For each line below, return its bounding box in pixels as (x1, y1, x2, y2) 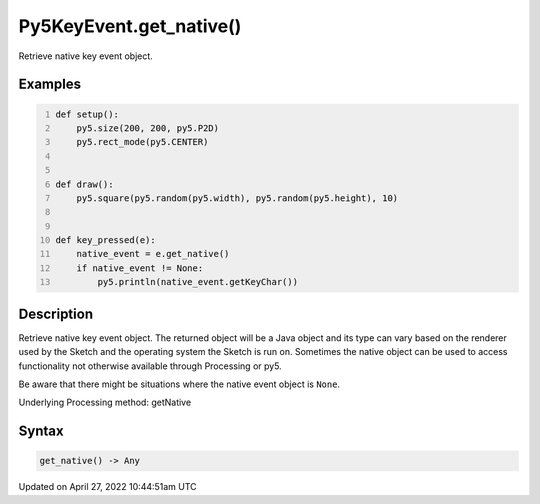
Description (18, 305, 94, 322)
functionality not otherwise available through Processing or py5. (18, 360, 282, 372)
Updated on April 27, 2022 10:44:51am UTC (18, 481, 197, 493)
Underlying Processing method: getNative (18, 396, 192, 409)
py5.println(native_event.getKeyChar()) (97, 276, 299, 288)
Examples (18, 76, 82, 93)
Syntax (18, 423, 64, 440)
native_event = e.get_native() (76, 248, 230, 260)
